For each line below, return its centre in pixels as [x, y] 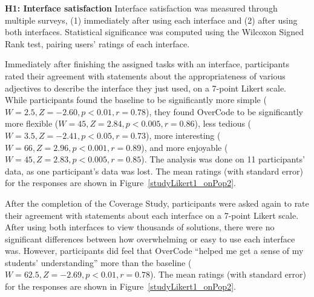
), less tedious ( [223, 123]
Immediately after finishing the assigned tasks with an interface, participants [147, 64]
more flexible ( [32, 123]
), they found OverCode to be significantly [224, 111]
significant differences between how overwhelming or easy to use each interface [150, 239]
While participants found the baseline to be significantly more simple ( [136, 100]
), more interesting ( [183, 135]
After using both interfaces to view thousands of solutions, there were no [140, 227]
